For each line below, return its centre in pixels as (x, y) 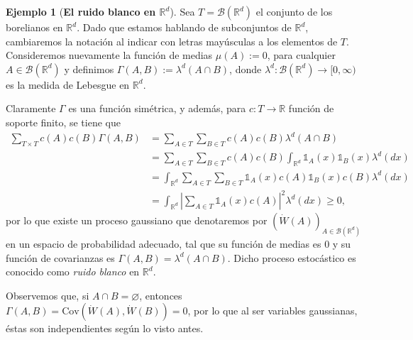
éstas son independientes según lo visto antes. (105, 328)
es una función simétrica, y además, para (157, 108)
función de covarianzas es (60, 257)
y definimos (89, 68)
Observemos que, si (48, 295)
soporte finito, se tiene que (63, 122)
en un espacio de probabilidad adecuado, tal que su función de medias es (164, 243)
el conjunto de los (294, 11)
